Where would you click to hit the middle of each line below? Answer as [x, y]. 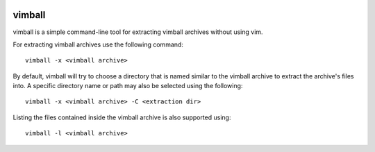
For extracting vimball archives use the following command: [98, 44]
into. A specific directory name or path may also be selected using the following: [128, 86]
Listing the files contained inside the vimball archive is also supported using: [122, 117]
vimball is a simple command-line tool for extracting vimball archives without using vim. [138, 32]
